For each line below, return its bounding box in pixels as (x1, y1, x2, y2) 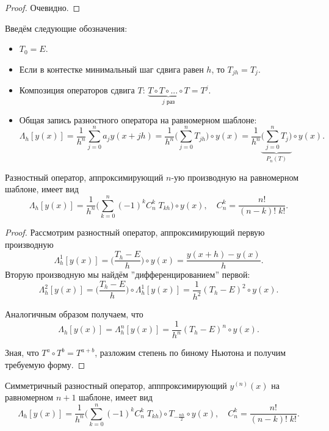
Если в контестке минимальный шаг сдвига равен (19, 62, 204, 75)
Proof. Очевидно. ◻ (5, 1, 81, 13)
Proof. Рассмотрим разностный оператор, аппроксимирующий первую (5, 226, 265, 239)
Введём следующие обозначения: (5, 21, 128, 34)
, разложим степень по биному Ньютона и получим (95, 346, 286, 359)
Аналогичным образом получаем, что (5, 308, 143, 321)
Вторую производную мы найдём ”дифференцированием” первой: (5, 268, 250, 281)
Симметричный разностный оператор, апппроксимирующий (5, 378, 227, 391)
